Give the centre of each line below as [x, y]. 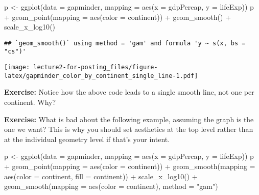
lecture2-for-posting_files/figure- [96, 67]
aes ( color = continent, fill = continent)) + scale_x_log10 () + [101, 176]
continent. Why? [30, 102]
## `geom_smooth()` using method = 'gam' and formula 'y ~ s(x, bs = [125, 43]
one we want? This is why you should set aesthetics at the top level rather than [129, 129]
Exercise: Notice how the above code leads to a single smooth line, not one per [129, 92]
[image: [17, 67]
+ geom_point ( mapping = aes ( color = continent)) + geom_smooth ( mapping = [130, 166]
